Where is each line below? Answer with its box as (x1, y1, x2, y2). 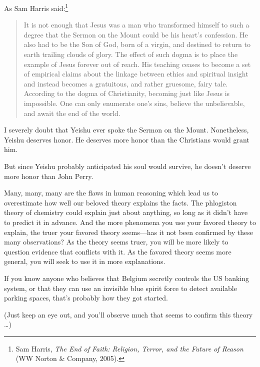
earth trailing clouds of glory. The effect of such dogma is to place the (23, 49, 238, 59)
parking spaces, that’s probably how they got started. (4, 292, 168, 303)
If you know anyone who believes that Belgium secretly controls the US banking (4, 272, 249, 283)
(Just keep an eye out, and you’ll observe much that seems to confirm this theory (4, 309, 253, 319)
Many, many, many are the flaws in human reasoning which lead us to (4, 187, 218, 198)
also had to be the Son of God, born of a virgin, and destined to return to (23, 39, 250, 49)
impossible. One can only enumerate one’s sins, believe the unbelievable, (23, 98, 245, 108)
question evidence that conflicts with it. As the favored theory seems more (4, 246, 231, 256)
